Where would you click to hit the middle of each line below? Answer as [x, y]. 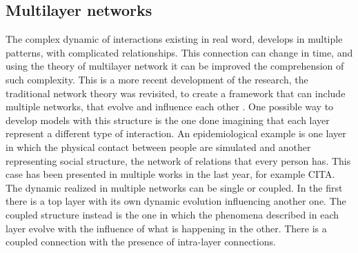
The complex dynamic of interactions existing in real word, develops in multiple [174, 39]
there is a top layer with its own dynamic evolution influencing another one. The [176, 201]
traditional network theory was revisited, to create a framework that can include [176, 93]
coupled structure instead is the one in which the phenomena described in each [172, 214]
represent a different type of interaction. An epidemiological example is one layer [176, 133]
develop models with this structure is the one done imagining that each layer [168, 120]
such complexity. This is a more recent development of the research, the [157, 79]
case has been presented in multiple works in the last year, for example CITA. [170, 174]
